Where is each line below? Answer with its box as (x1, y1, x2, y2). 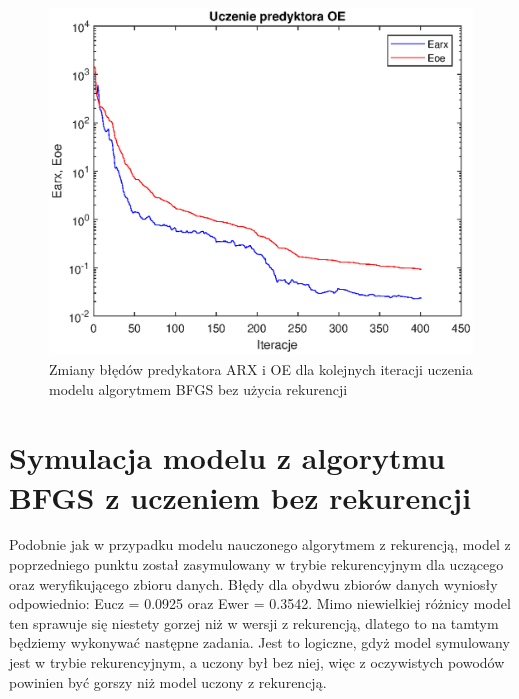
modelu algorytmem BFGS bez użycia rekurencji (49, 378, 348, 399)
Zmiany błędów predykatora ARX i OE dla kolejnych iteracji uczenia (49, 358, 473, 379)
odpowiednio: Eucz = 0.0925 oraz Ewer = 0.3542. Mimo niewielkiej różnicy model (9, 593, 511, 614)
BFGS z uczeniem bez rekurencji (9, 476, 472, 517)
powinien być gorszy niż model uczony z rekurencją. (9, 671, 327, 692)
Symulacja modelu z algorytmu (9, 437, 446, 478)
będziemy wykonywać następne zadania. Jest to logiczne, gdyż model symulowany (9, 632, 510, 653)
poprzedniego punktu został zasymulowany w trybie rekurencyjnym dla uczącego (9, 554, 504, 575)
